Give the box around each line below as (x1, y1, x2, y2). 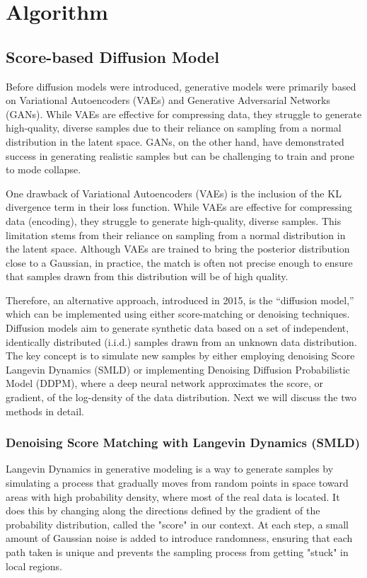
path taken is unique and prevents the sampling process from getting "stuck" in (6, 545, 349, 560)
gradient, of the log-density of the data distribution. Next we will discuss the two (6, 390, 356, 405)
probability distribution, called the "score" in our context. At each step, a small (6, 516, 349, 531)
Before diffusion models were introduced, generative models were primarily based (6, 79, 356, 93)
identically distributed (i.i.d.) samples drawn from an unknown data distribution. (6, 334, 357, 349)
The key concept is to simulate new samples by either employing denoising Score (6, 348, 355, 363)
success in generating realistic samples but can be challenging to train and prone (6, 148, 354, 163)
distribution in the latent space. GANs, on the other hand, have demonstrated (6, 134, 344, 149)
